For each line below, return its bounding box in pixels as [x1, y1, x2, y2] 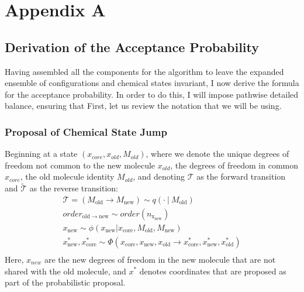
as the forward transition [196, 170, 286, 183]
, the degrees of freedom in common [170, 159, 298, 171]
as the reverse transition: [29, 182, 118, 194]
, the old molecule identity [20, 170, 115, 183]
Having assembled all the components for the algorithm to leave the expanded [5, 65, 284, 77]
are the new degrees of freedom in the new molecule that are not [44, 253, 276, 265]
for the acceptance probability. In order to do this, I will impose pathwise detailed [5, 88, 299, 100]
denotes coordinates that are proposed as [139, 264, 286, 277]
